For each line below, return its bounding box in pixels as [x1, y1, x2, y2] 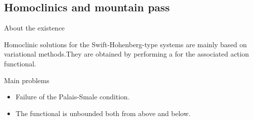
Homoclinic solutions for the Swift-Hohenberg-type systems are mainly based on [4, 39, 247, 49]
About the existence [4, 23, 65, 33]
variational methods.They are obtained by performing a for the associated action [4, 49, 249, 59]
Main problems [4, 75, 50, 85]
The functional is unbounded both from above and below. [15, 108, 191, 118]
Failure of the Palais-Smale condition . [15, 91, 130, 102]
